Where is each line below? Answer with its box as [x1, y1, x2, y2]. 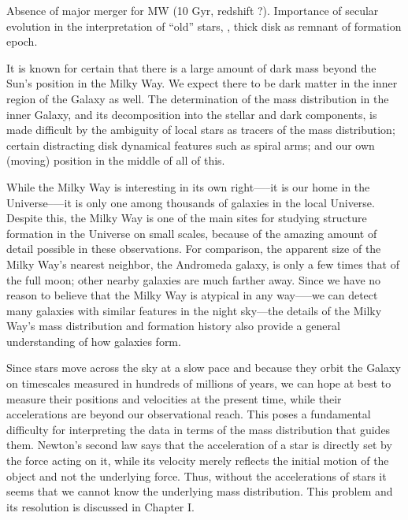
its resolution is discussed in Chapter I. [6, 498, 195, 514]
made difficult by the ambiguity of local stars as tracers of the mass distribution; [6, 121, 395, 138]
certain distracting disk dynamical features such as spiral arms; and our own [6, 136, 375, 153]
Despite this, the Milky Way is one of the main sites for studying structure [6, 210, 367, 226]
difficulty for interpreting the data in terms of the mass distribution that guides [6, 421, 391, 437]
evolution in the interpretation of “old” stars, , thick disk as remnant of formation [6, 17, 402, 34]
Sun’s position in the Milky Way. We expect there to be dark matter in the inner [6, 75, 398, 91]
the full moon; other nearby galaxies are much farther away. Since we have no [6, 271, 381, 288]
